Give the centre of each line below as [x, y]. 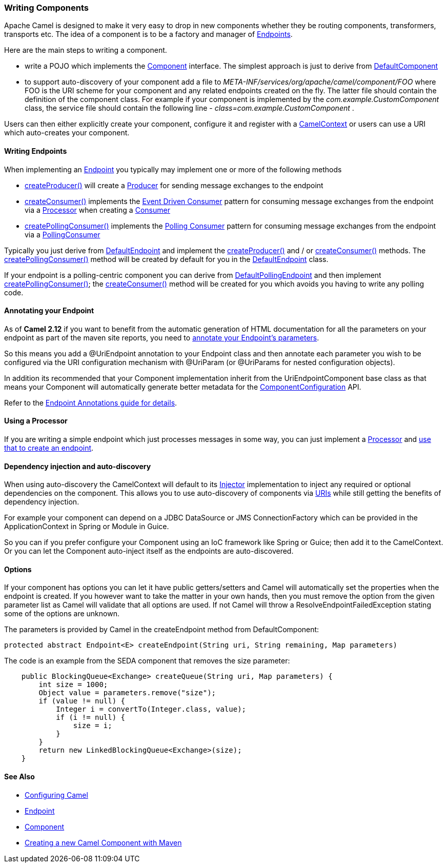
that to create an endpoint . [49, 448]
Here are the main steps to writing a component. [86, 50]
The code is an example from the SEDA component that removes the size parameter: [147, 661]
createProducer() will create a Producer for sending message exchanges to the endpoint [174, 185]
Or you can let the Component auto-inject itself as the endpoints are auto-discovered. [149, 551]
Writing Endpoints [36, 151]
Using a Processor [36, 421]
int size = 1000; [73, 685]
